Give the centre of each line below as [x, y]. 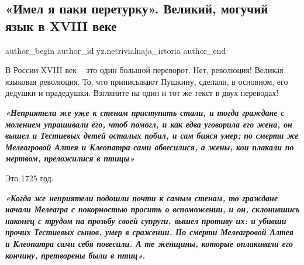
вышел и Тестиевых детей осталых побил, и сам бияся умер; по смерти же [152, 135]
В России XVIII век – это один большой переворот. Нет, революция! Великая [144, 70]
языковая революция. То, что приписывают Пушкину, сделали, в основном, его [147, 81]
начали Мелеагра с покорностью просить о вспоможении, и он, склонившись [153, 209]
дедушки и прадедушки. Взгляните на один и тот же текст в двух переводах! [142, 93]
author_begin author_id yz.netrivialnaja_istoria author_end [116, 50]
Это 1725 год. [30, 178]
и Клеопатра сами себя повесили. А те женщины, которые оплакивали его [149, 243]
